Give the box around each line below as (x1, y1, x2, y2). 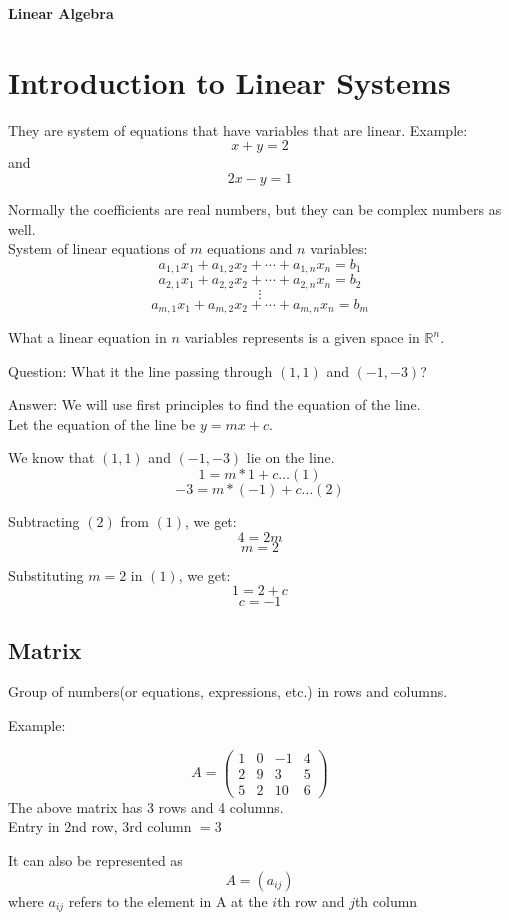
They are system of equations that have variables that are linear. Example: (8, 119, 468, 140)
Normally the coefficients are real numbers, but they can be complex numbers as (8, 198, 502, 219)
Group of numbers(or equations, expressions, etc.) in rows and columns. (8, 681, 448, 702)
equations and (207, 238, 293, 259)
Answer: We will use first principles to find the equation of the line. (8, 394, 421, 415)
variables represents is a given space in (184, 327, 420, 348)
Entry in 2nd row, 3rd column (8, 816, 192, 837)
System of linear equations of (8, 238, 186, 259)
